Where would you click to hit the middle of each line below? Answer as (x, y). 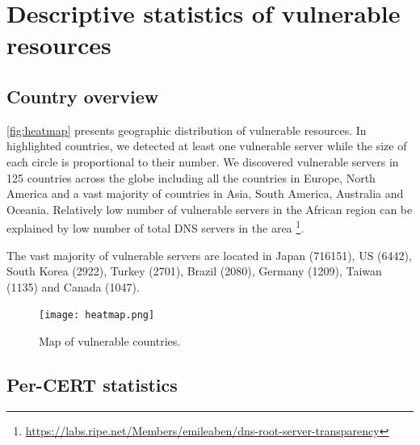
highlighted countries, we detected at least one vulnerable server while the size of (207, 146)
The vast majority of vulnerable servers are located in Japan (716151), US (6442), (209, 255)
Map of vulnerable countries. (110, 341)
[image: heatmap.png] (97, 315)
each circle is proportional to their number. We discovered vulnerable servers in (203, 161)
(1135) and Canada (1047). (73, 286)
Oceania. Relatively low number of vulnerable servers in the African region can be (210, 209)
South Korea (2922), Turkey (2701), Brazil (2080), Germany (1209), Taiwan (194, 271)
